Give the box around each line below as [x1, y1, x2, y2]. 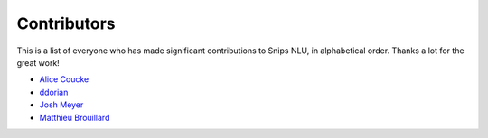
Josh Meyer [39, 99, 84, 110]
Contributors [16, 14, 117, 33]
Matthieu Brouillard [39, 112, 110, 123]
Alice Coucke [39, 74, 89, 85]
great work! [16, 57, 61, 68]
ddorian [39, 87, 69, 97]
